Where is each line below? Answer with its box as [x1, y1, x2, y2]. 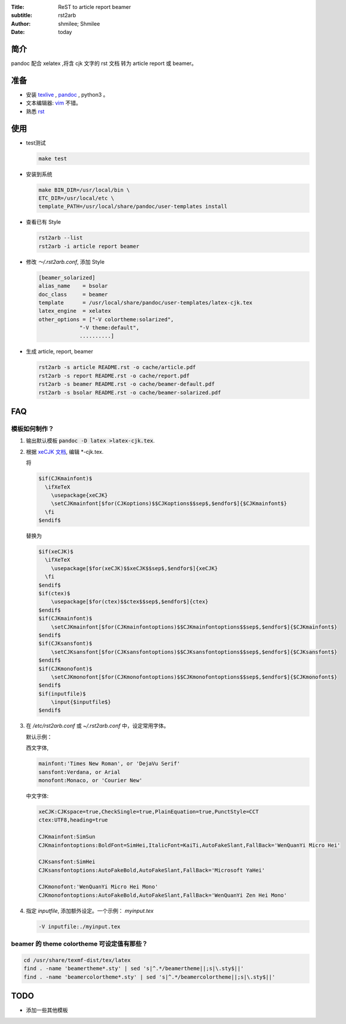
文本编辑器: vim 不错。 [26, 99, 82, 107]
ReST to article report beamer [58, 4, 131, 10]
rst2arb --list [38, 235, 83, 241]
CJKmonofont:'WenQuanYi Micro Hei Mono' [38, 884, 158, 890]
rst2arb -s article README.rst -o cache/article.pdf [38, 364, 196, 371]
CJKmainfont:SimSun [38, 834, 95, 840]
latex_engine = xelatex [38, 307, 112, 315]
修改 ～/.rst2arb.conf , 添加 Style [26, 258, 105, 265]
